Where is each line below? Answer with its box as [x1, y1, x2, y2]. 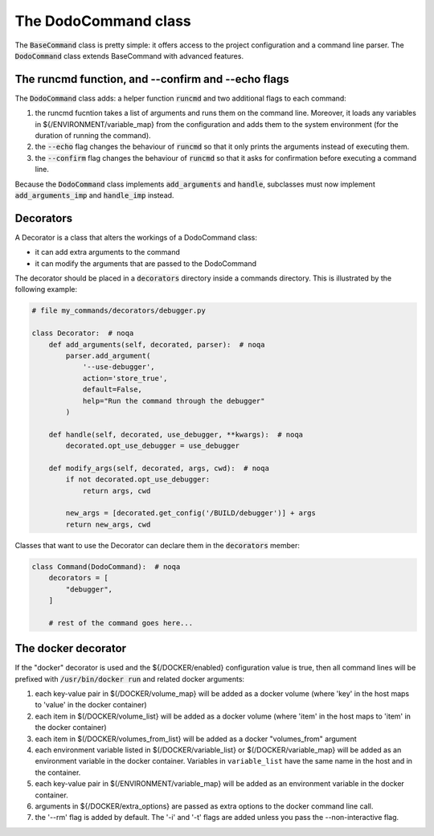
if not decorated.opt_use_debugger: [65, 475, 211, 484]
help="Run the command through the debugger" [82, 396, 265, 405]
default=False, [82, 385, 142, 394]
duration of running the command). [35, 131, 152, 141]
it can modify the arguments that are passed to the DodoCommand [35, 258, 257, 268]
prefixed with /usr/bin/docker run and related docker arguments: [14, 674, 245, 683]
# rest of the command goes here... [48, 618, 193, 627]
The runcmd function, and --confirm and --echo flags [14, 72, 289, 86]
